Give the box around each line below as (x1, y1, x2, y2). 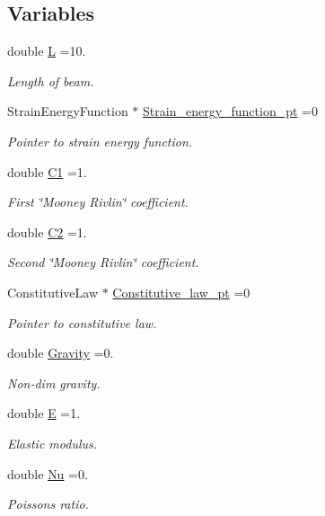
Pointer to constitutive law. (7, 313, 157, 332)
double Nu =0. (7, 464, 88, 483)
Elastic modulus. (7, 433, 98, 452)
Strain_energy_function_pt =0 (143, 102, 319, 120)
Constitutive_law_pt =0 (112, 282, 250, 301)
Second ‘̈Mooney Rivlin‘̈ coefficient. (7, 253, 199, 271)
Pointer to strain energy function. (7, 131, 193, 150)
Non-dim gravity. (7, 373, 101, 392)
